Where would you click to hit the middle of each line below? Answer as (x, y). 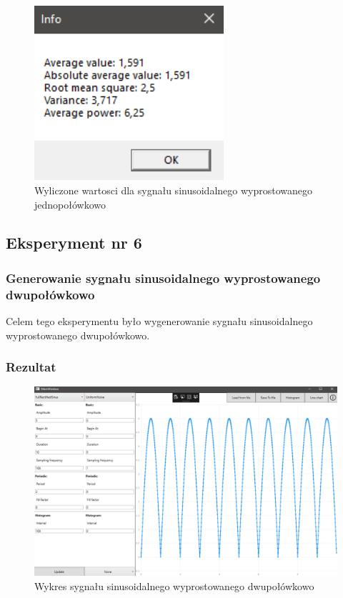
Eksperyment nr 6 (74, 243)
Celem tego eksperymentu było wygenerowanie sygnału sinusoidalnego (159, 321)
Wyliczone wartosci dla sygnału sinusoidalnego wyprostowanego (174, 190)
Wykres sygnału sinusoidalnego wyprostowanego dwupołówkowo (174, 586)
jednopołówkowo (70, 204)
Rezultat (31, 367)
